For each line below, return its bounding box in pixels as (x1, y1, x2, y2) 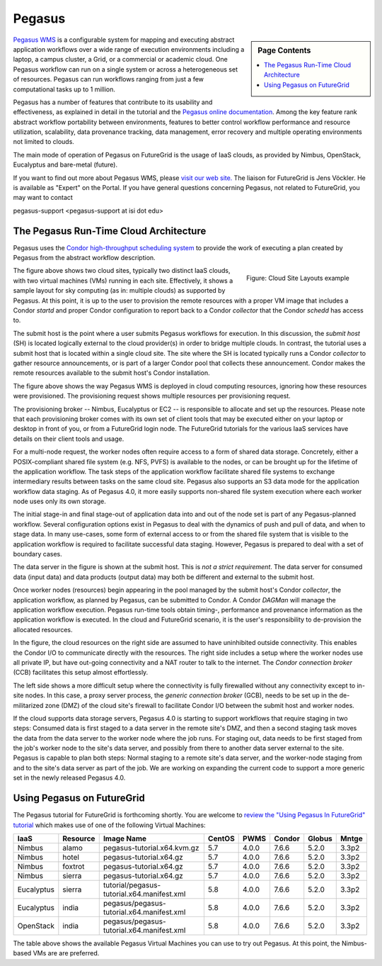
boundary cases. (13, 550, 63, 558)
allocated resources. (13, 625, 74, 634)
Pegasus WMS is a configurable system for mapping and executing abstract (13, 35, 235, 44)
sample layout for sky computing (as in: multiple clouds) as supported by (13, 286, 226, 295)
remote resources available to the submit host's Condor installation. (13, 369, 210, 377)
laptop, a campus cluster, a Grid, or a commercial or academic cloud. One (13, 55, 228, 64)
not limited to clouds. (13, 137, 74, 146)
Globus (308, 833, 332, 843)
